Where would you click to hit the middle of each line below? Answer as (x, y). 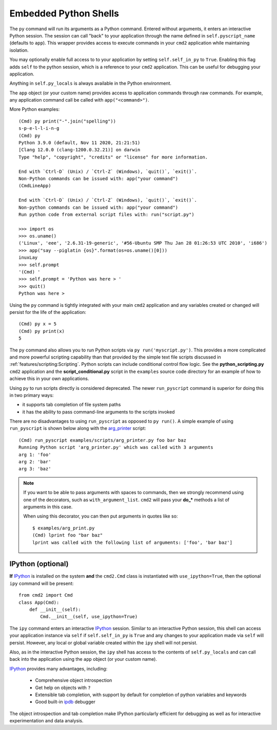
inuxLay (28, 258)
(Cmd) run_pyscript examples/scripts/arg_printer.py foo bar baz (103, 440)
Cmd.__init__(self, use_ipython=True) (89, 617)
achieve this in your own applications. (49, 379)
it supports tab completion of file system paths (72, 405)
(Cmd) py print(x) (42, 331)
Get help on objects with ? (63, 687)
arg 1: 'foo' (35, 455)
